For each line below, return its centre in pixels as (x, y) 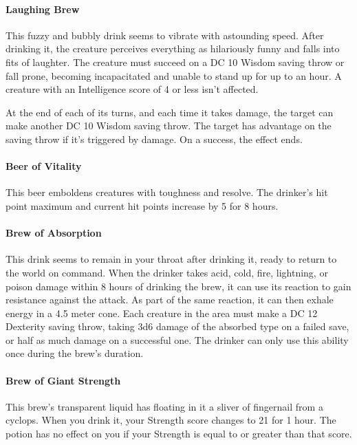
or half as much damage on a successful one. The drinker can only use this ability (177, 339)
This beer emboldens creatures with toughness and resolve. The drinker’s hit (167, 192)
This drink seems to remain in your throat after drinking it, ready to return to (171, 259)
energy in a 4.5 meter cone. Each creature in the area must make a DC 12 (162, 313)
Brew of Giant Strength (63, 380)
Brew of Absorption (54, 233)
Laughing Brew (43, 9)
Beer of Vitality (44, 166)
